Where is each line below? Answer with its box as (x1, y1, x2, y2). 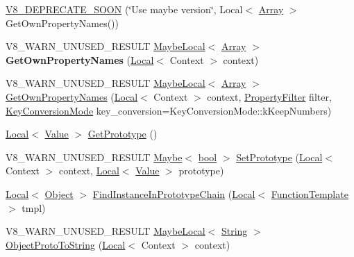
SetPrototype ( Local (236, 149, 323, 164)
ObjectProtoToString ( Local (6, 237, 126, 251)
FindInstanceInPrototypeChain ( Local (92, 186, 255, 201)
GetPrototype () (87, 126, 158, 141)
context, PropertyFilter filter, (207, 89, 332, 103)
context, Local (58, 163, 119, 178)
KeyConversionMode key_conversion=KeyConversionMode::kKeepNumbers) (6, 103, 332, 117)
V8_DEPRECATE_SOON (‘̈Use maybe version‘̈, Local (6, 2, 243, 16)
